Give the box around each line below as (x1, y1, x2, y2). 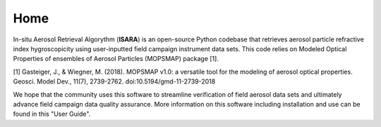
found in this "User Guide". (13, 109, 91, 119)
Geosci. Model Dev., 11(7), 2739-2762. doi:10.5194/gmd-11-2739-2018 (13, 77, 216, 86)
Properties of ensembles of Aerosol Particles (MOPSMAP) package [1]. (13, 55, 219, 63)
